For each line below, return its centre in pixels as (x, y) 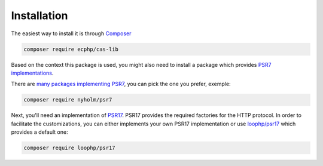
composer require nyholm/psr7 (68, 100)
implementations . (32, 73)
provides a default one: (39, 132)
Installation (39, 16)
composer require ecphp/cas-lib (71, 49)
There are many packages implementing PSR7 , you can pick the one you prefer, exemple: (121, 84)
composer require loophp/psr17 (70, 148)
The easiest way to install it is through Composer (71, 33)
